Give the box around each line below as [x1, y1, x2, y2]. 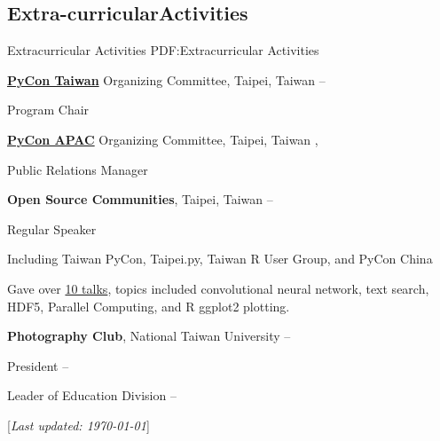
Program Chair [7, 100, 90, 119]
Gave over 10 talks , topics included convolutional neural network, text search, [7, 279, 429, 297]
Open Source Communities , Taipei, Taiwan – [7, 190, 273, 209]
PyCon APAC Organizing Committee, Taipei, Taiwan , [7, 130, 318, 148]
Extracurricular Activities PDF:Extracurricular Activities [7, 41, 319, 59]
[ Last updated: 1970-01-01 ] [7, 415, 150, 434]
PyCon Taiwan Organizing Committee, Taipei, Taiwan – [7, 70, 326, 89]
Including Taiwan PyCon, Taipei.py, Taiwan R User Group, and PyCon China [7, 249, 433, 268]
